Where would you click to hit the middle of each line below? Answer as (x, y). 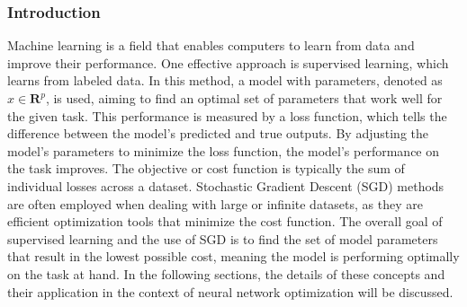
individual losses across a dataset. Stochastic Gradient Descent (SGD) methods (226, 185)
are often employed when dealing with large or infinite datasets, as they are (215, 203)
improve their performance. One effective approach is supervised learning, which (228, 62)
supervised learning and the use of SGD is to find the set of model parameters (223, 238)
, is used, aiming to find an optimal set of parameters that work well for (244, 98)
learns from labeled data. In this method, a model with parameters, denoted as (225, 80)
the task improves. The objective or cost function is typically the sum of (206, 168)
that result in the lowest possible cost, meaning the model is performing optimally (233, 256)
